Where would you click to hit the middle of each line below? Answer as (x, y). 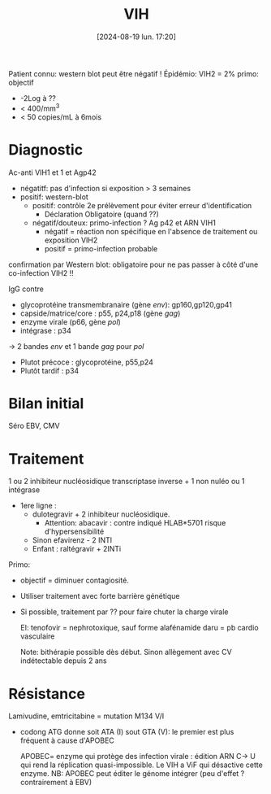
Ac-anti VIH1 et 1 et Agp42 (52, 172)
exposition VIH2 (71, 240)
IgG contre (26, 289)
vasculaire (37, 636)
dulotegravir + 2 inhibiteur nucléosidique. (101, 514)
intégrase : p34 (45, 330)
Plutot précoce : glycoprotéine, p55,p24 (87, 362)
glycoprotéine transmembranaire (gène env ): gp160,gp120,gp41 (126, 304)
